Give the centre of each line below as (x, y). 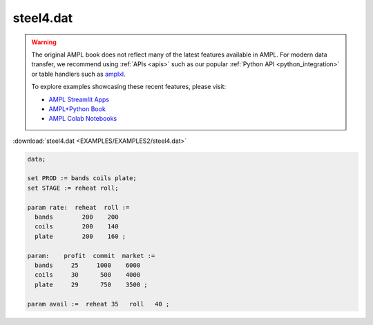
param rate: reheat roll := (78, 207)
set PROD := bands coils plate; (82, 178)
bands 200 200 (77, 217)
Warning (44, 42)
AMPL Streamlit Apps (79, 99)
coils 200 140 (77, 227)
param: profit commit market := (91, 256)
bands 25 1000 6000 (88, 265)
